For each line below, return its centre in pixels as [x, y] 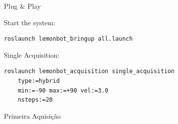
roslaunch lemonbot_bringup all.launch [68, 39]
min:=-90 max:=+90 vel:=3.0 [63, 90]
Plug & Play [22, 6]
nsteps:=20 [35, 100]
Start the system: [30, 22]
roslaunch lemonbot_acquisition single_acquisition [89, 71]
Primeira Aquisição [32, 116]
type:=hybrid [39, 81]
